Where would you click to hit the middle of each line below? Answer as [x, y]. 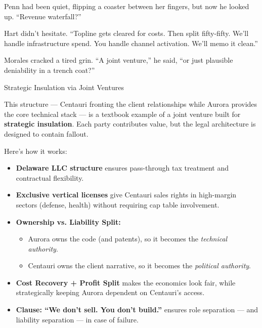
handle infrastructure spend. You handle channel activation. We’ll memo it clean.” [131, 43]
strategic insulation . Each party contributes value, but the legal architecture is [130, 124]
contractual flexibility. [50, 177]
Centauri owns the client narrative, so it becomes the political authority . [139, 265]
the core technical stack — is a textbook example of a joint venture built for [122, 114]
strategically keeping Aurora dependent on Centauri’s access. [110, 292]
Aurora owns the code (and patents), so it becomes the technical [128, 239]
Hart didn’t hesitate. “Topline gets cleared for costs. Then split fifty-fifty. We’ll [126, 33]
